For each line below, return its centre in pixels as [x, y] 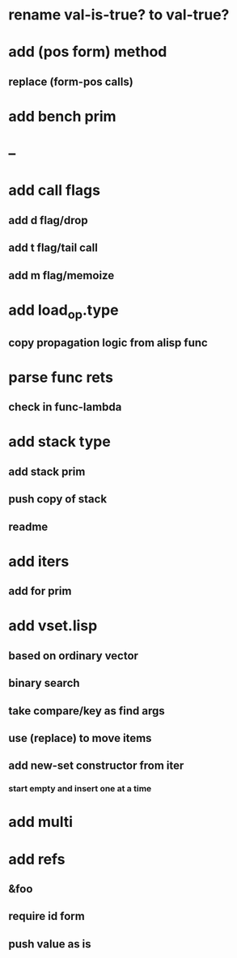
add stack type [59, 442]
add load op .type [63, 312]
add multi [41, 822]
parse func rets [61, 377]
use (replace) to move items [80, 738]
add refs [37, 859]
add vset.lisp [53, 626]
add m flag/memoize [61, 276]
